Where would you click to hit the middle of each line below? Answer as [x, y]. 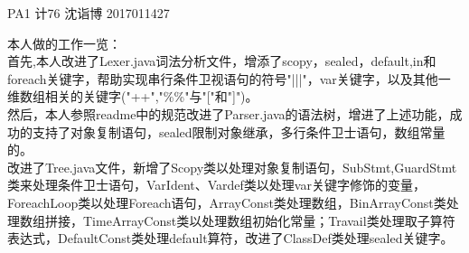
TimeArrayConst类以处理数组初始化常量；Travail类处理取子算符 [269, 220]
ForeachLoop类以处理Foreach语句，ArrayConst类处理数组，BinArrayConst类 [227, 202]
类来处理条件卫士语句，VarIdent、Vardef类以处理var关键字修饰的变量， [216, 185]
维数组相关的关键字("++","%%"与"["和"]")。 [133, 96]
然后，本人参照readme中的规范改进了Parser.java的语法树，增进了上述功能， [229, 113]
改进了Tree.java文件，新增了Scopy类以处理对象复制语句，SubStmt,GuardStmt [232, 167]
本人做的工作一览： [64, 43]
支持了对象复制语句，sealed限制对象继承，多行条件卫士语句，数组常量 [239, 131]
